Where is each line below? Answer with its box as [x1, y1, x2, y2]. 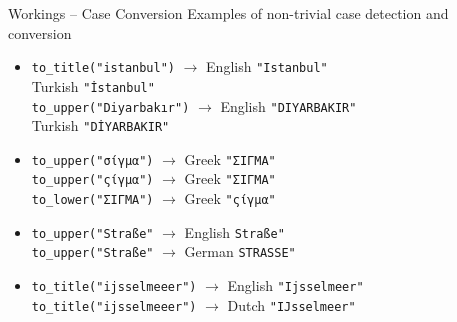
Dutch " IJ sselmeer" [227, 294, 356, 315]
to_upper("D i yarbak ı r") [31, 100, 190, 115]
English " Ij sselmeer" [227, 275, 364, 296]
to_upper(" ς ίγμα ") [31, 173, 154, 188]
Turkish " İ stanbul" [31, 75, 155, 96]
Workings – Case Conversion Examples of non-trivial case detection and [8, 3, 449, 23]
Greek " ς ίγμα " [184, 188, 276, 209]
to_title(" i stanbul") [31, 61, 175, 76]
